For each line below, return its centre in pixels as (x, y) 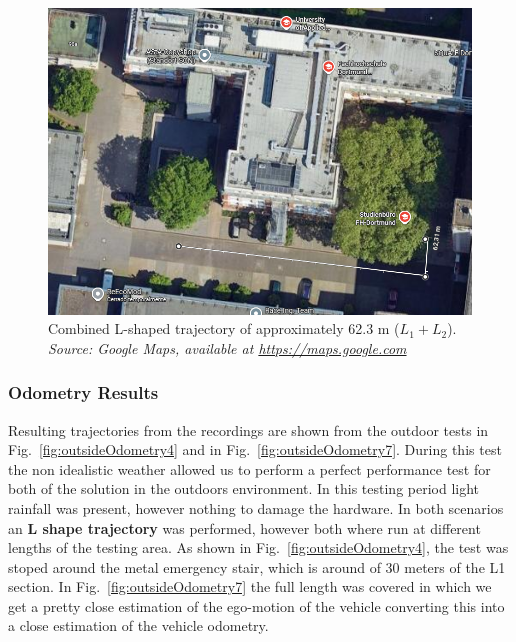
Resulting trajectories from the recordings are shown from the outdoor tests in (248, 429)
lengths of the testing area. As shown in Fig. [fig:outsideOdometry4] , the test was (258, 547)
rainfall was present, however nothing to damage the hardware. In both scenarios (256, 507)
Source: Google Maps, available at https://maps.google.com (227, 347)
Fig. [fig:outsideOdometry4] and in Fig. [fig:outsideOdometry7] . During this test (255, 449)
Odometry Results (83, 392)
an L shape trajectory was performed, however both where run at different (244, 527)
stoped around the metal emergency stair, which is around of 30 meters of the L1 (257, 566)
